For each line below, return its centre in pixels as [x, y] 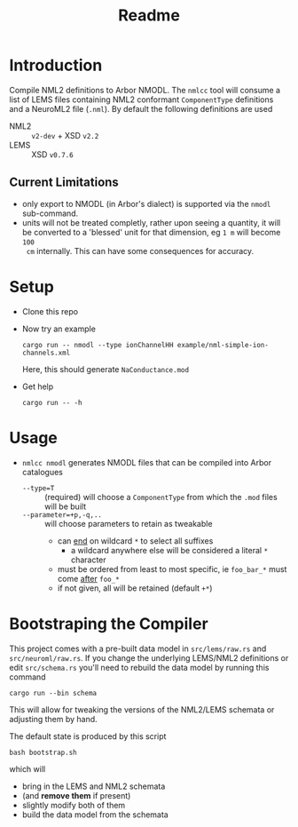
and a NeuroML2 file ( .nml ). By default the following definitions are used [141, 108]
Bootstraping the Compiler [109, 624]
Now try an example [59, 329]
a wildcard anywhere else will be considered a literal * [169, 550]
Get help [38, 386]
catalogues [43, 472]
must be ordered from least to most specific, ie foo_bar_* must [172, 569]
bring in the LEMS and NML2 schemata [94, 786]
